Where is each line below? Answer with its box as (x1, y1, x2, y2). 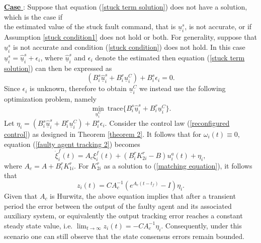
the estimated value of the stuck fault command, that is (4, 21, 176, 32)
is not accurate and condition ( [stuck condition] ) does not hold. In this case (13, 41, 245, 52)
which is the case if (4, 11, 63, 22)
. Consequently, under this (161, 220, 242, 230)
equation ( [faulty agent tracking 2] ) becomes (4, 138, 140, 149)
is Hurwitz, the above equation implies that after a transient (50, 190, 236, 201)
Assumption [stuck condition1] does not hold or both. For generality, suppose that (4, 32, 257, 42)
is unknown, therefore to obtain (30, 83, 127, 94)
